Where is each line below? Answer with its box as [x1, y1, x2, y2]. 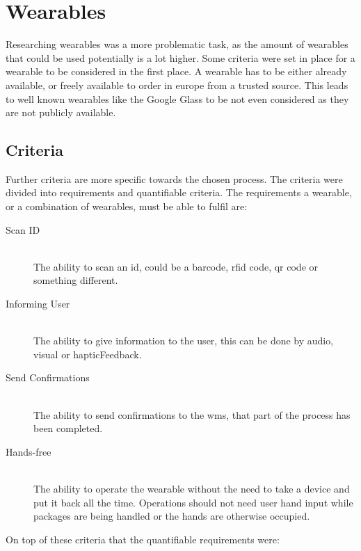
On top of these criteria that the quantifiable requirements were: [6, 532, 280, 546]
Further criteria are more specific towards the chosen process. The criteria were [6, 171, 343, 186]
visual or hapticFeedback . [33, 346, 142, 361]
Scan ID [6, 222, 40, 237]
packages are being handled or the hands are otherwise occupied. [33, 509, 310, 523]
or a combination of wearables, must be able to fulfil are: [6, 199, 248, 214]
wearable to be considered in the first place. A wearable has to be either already [6, 64, 347, 79]
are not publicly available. [6, 105, 116, 120]
